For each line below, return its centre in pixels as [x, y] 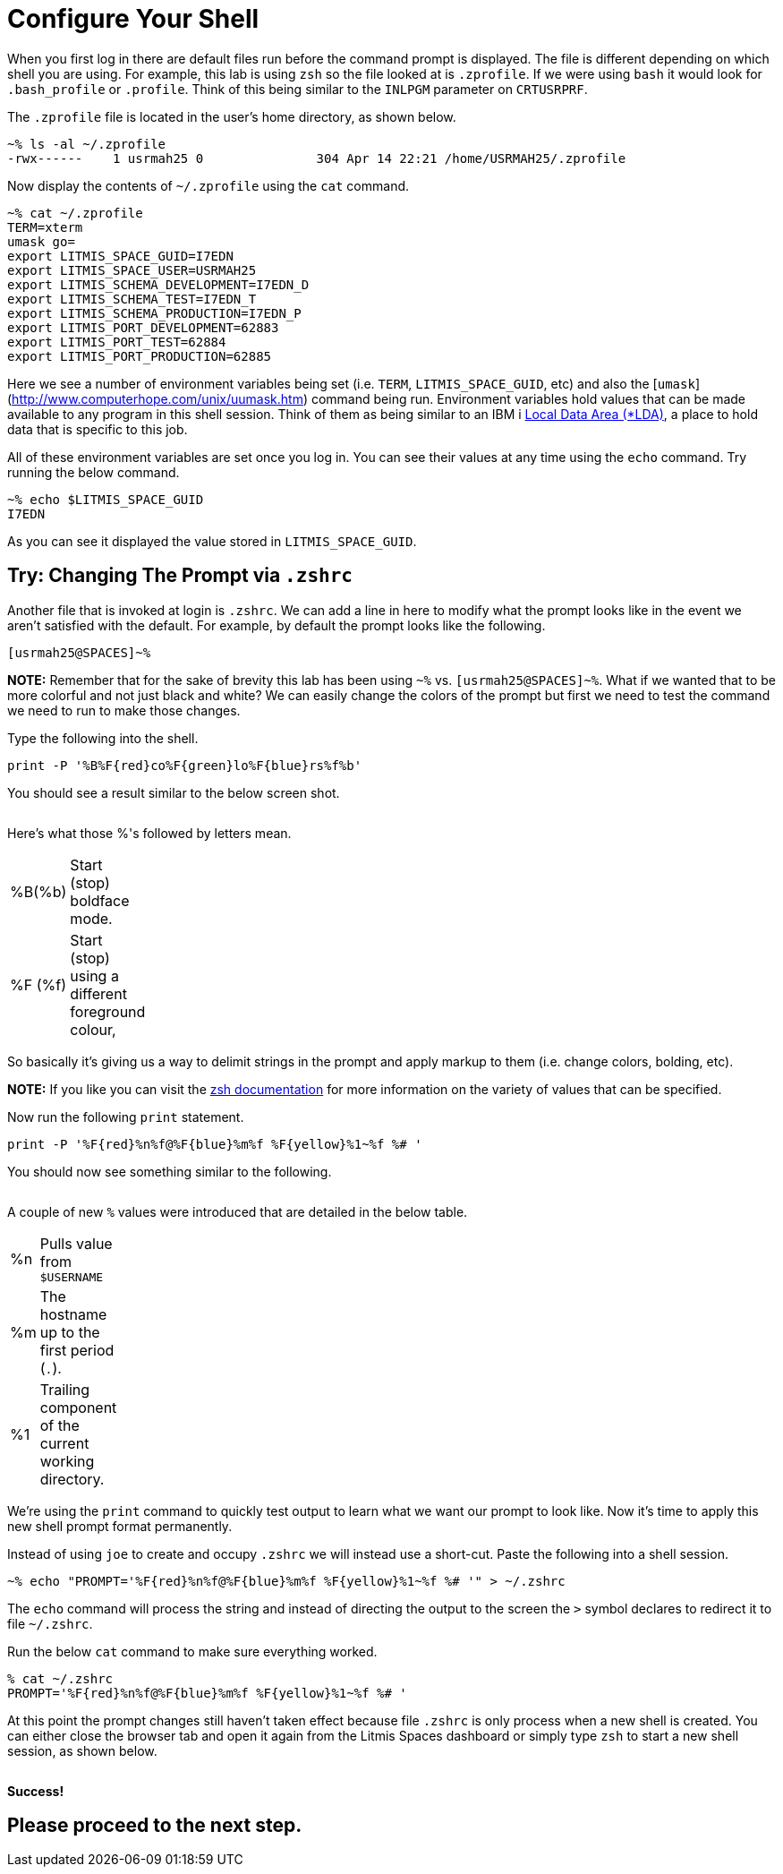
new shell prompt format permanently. [120, 1526]
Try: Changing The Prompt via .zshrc [180, 576]
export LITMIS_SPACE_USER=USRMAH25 [132, 270]
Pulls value [76, 1243]
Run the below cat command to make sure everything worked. [192, 1651]
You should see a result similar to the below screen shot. [174, 792]
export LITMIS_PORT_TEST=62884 [117, 342]
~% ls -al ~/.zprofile [87, 144]
